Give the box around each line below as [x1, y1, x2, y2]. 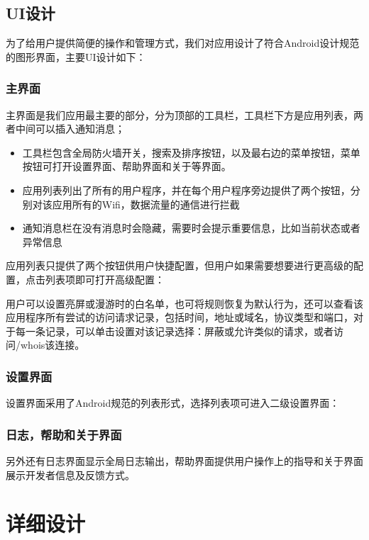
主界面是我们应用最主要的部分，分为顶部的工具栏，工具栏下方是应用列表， [6, 107, 353, 122]
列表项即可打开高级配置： [45, 271, 165, 286]
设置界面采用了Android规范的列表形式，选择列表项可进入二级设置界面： [6, 395, 340, 410]
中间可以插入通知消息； [15, 121, 125, 136]
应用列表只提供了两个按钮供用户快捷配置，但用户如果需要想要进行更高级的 [6, 258, 353, 273]
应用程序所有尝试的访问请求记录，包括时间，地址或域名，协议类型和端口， [6, 310, 353, 325]
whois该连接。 [20, 337, 85, 352]
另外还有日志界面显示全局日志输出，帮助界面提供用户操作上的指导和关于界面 [6, 453, 363, 468]
